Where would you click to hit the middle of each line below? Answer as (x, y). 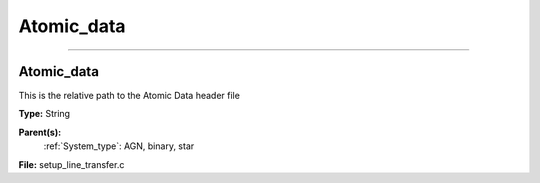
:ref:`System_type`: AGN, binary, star (119, 146)
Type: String (44, 114)
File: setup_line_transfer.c (71, 164)
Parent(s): (40, 132)
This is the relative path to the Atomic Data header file (129, 96)
